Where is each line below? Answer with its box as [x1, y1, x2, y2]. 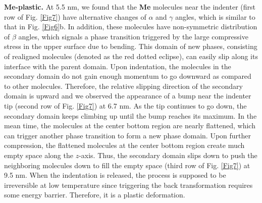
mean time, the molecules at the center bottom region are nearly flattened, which [4, 120, 255, 131]
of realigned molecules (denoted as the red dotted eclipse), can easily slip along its [4, 50, 258, 61]
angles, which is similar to [175, 11, 255, 22]
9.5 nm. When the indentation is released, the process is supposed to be [4, 170, 226, 180]
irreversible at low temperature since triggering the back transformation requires [4, 179, 253, 190]
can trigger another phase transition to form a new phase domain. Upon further [4, 130, 251, 140]
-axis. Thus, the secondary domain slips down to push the [79, 149, 257, 160]
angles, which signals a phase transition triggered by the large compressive [18, 31, 248, 41]
